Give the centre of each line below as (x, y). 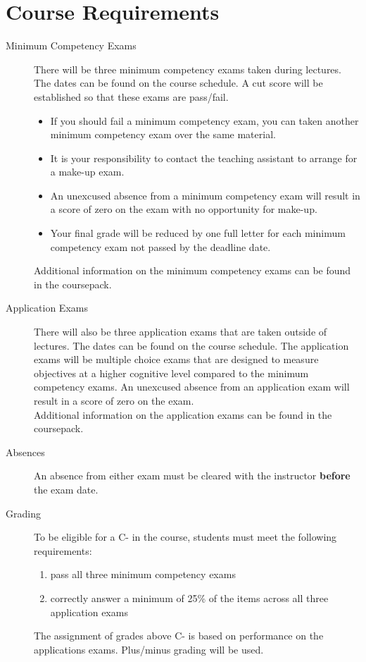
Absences (25, 452)
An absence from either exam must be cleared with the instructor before (192, 476)
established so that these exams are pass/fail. (131, 96)
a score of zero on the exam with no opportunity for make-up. (184, 209)
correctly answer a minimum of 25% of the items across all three (189, 597)
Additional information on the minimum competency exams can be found (193, 270)
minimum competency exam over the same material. (163, 134)
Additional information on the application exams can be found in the (183, 414)
